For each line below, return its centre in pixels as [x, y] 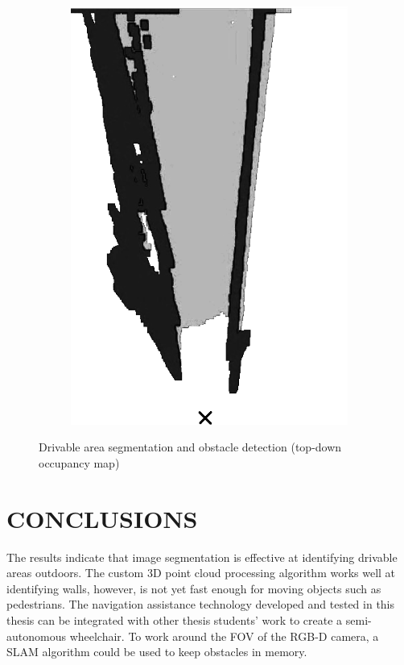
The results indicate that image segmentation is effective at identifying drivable [202, 557]
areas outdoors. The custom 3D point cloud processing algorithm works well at [201, 573]
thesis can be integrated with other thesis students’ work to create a [175, 620]
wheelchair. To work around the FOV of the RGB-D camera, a [224, 636]
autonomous [36, 636]
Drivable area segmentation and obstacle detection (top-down [190, 447]
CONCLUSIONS [102, 518]
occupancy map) [79, 462]
